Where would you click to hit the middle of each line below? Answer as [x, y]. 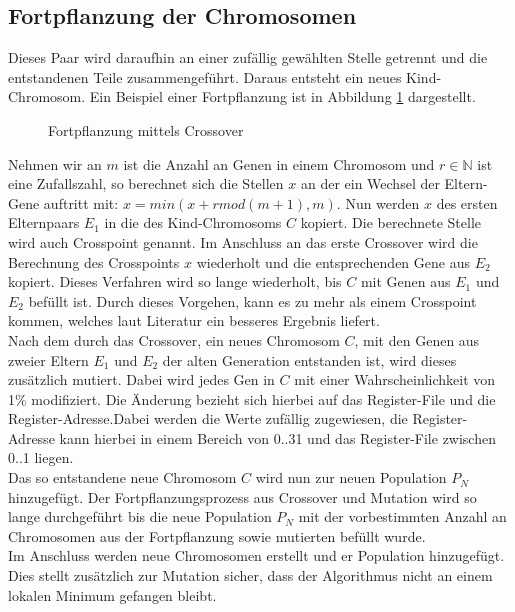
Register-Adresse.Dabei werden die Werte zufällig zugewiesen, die [208, 418]
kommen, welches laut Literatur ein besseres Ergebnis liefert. [194, 320]
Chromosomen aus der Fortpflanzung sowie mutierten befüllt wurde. [217, 535]
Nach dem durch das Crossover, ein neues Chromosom [174, 339]
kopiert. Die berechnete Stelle [390, 222]
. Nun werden [378, 202]
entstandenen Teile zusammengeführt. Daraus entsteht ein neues [205, 76]
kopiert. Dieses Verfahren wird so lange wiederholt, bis [175, 281]
